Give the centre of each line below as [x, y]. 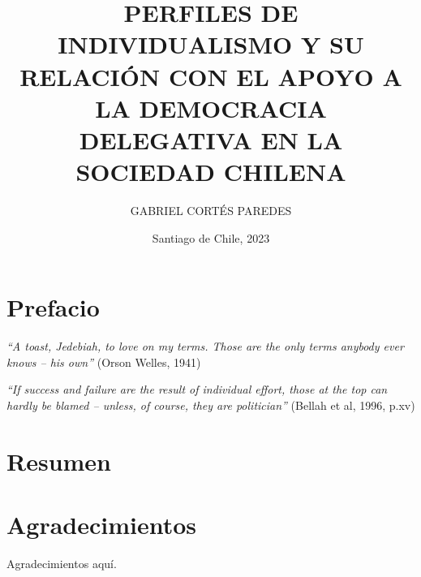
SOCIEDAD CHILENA [211, 172]
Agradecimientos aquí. [62, 564]
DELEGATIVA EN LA [211, 139]
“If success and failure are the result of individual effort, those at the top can [197, 389]
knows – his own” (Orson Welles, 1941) [104, 362]
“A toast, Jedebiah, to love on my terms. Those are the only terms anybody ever [205, 346]
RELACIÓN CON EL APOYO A [211, 76]
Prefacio [53, 307]
